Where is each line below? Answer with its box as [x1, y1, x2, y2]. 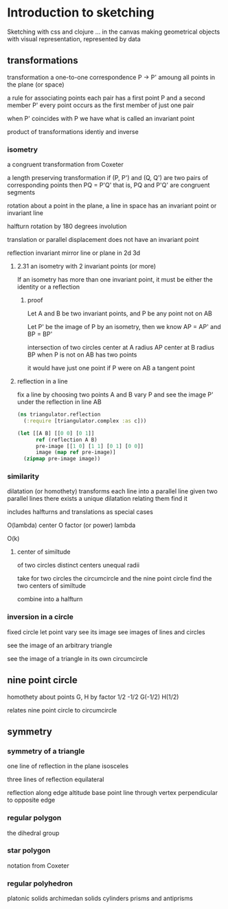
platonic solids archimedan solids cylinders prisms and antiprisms [7, 895, 194, 903]
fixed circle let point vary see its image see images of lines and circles [7, 627, 205, 636]
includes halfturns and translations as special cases [7, 508, 153, 516]
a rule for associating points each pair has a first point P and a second [7, 93, 205, 102]
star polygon [7, 846, 51, 855]
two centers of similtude [16, 582, 86, 590]
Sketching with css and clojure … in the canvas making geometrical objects [7, 27, 220, 36]
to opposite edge [7, 796, 56, 805]
